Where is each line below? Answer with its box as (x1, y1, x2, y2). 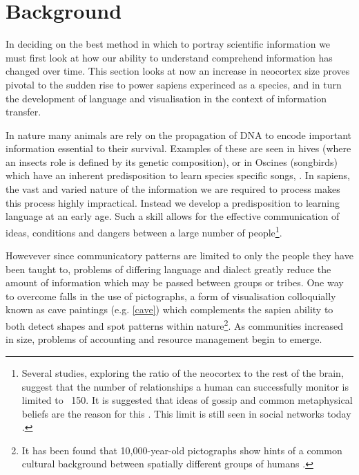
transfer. (6, 104, 41, 119)
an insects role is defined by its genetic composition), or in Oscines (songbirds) (6, 154, 338, 169)
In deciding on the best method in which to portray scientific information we (6, 37, 331, 51)
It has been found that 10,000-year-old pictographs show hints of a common (21, 443, 342, 457)
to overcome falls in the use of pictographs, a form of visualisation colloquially (6, 288, 336, 303)
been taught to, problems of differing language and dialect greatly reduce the (6, 261, 331, 276)
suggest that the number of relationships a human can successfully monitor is (21, 379, 349, 393)
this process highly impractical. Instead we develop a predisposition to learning (6, 195, 340, 209)
